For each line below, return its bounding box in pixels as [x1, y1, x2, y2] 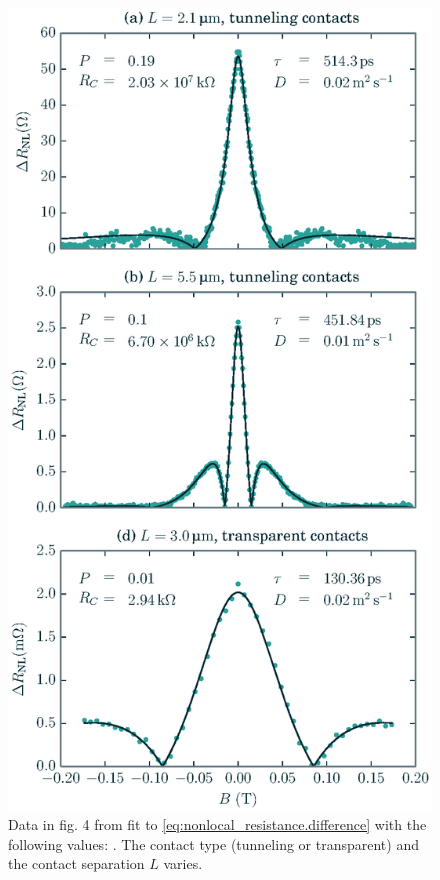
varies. [163, 853, 203, 874]
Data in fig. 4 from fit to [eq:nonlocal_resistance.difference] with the [8, 814, 427, 835]
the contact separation [8, 853, 145, 874]
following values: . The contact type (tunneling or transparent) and [8, 833, 419, 854]
